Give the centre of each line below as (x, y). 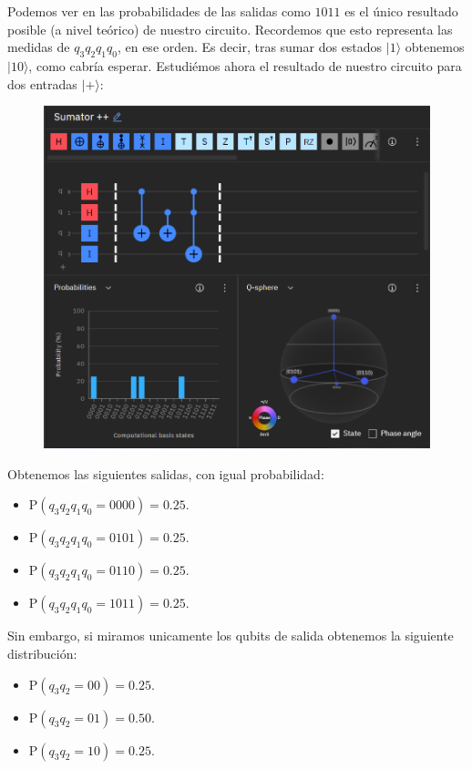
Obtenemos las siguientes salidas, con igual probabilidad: (166, 473)
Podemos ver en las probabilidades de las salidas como (159, 11)
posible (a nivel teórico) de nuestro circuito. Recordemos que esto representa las (230, 29)
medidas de (39, 47)
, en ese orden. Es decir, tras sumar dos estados (250, 47)
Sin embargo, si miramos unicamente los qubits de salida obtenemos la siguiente (231, 636)
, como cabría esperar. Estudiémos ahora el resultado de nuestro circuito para (245, 65)
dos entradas (42, 83)
